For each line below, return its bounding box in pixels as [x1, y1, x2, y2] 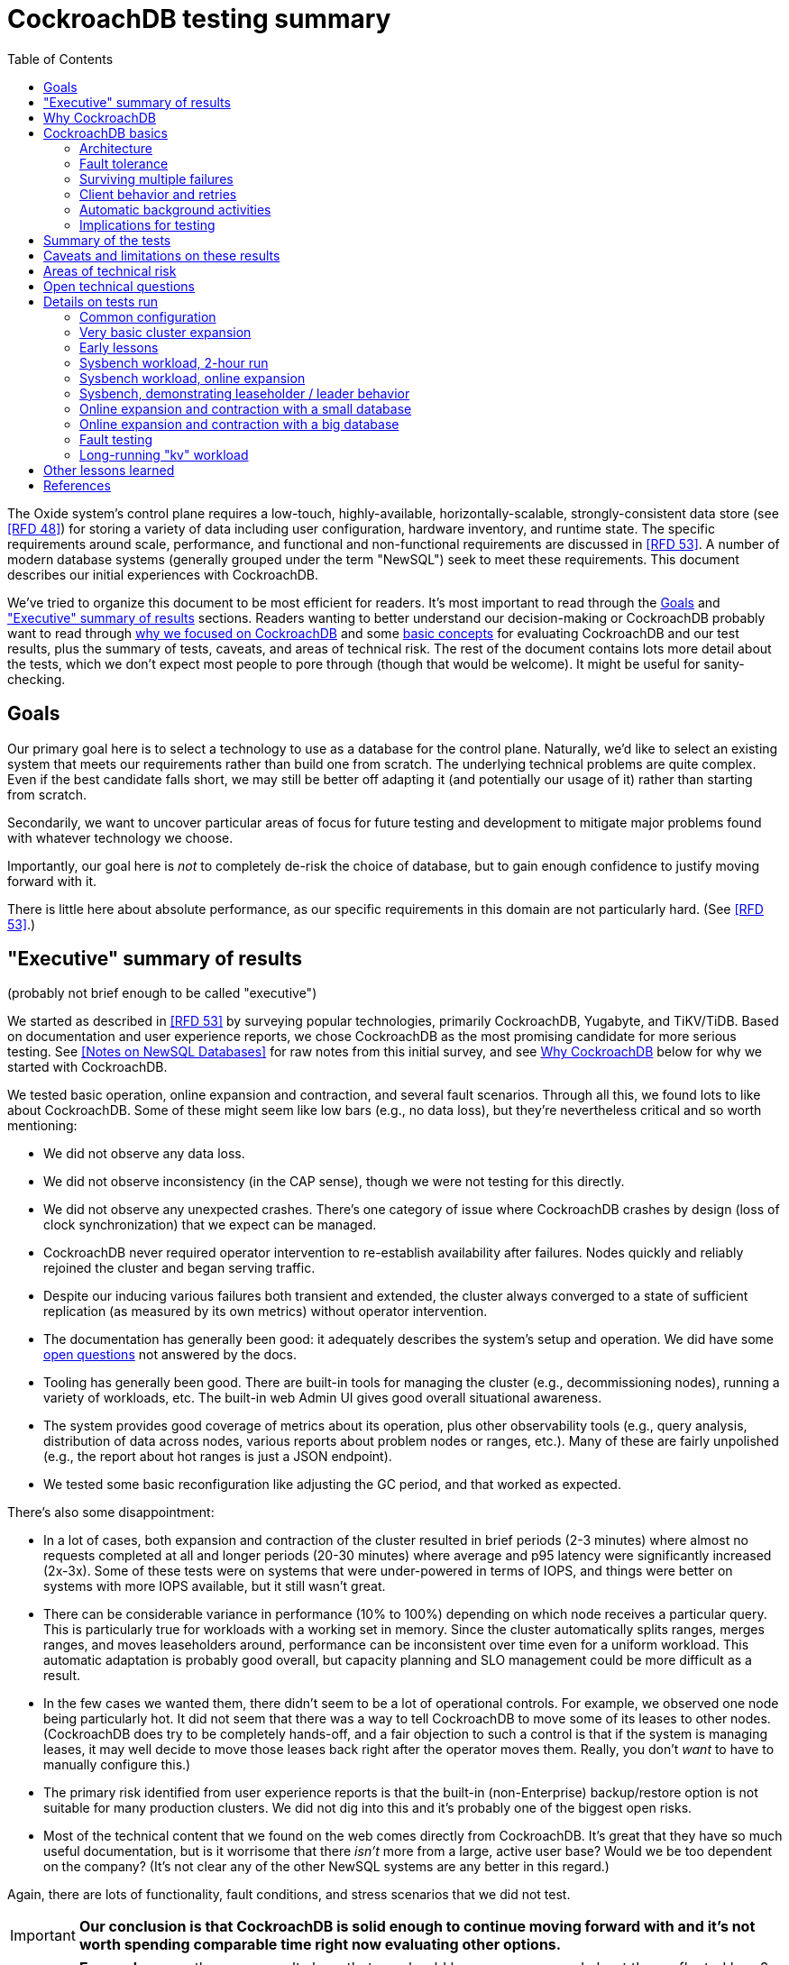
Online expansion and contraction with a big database [79, 416, 399, 432]
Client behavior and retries [79, 186, 237, 202]
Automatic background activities [79, 201, 271, 217]
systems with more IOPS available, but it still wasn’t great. [43, 1578, 386, 1595]
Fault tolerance [79, 155, 169, 171]
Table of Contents [7, 50, 114, 67]
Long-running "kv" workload [79, 446, 249, 462]
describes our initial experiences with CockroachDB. [7, 566, 318, 582]
